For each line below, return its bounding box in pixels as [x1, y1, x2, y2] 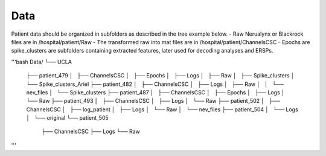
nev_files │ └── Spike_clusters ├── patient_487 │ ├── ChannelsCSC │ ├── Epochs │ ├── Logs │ [26, 88, 285, 96]
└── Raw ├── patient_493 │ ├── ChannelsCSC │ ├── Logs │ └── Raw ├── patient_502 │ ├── [26, 97, 281, 105]
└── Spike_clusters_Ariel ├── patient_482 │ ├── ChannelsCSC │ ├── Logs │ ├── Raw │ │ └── [26, 80, 284, 88]
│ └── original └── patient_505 [26, 114, 109, 122]
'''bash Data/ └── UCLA [11, 58, 72, 65]
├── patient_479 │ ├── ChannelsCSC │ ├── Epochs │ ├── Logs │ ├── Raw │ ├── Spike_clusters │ [26, 72, 295, 79]
